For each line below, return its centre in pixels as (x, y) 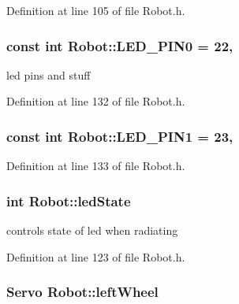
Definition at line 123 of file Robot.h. (96, 256)
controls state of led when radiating (92, 230)
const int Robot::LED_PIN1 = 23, (120, 136)
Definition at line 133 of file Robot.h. (96, 166)
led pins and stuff (49, 74)
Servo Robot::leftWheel (82, 292)
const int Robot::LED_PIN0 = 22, (120, 45)
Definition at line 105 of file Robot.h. (96, 10)
